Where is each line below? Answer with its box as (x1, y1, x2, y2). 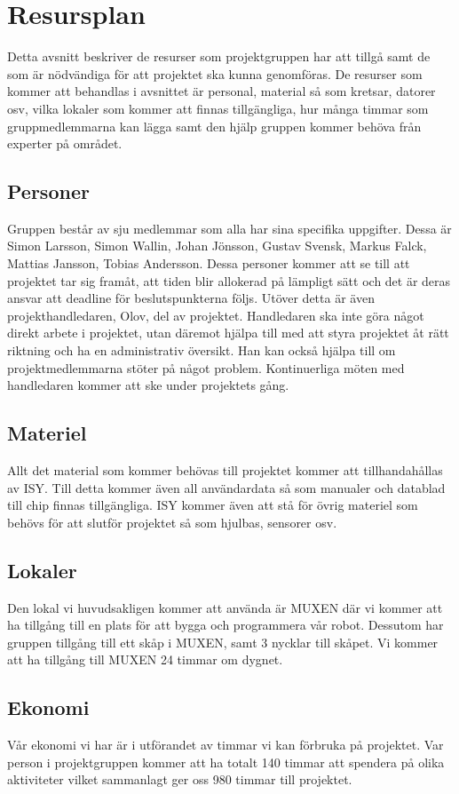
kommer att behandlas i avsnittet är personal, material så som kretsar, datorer (7, 82, 436, 100)
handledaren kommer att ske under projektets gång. (7, 376, 289, 394)
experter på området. (7, 134, 123, 153)
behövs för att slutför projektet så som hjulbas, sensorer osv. (7, 512, 337, 531)
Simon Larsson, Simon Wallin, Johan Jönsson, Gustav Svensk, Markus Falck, (7, 236, 427, 255)
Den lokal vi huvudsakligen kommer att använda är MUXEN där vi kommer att (7, 598, 443, 616)
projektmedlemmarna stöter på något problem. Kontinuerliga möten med (7, 358, 405, 377)
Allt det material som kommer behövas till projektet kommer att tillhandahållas (7, 461, 443, 480)
